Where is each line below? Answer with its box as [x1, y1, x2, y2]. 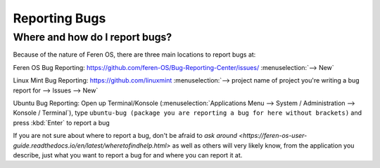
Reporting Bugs [13, 10, 106, 26]
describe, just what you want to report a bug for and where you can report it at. [13, 150, 243, 159]
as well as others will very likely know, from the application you [172, 141, 355, 150]
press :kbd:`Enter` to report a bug [13, 118, 110, 127]
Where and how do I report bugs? [13, 31, 172, 43]
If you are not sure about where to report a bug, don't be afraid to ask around [13, 132, 238, 140]
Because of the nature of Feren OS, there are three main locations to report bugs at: [13, 50, 256, 59]
